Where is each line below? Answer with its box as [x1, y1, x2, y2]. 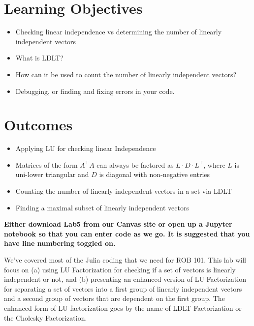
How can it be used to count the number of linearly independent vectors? [15, 69, 237, 79]
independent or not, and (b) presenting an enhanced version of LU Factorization [4, 274, 246, 284]
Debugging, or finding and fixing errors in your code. [15, 86, 175, 96]
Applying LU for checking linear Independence [15, 143, 156, 153]
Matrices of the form [15, 159, 78, 170]
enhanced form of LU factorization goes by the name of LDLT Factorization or [4, 302, 242, 313]
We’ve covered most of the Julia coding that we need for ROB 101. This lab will [4, 254, 246, 265]
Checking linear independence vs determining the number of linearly [15, 27, 222, 37]
